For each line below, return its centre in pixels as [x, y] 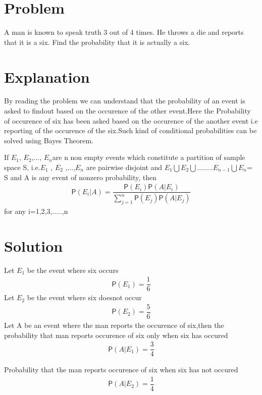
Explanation [47, 76]
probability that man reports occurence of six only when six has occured [116, 335]
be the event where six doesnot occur [84, 297]
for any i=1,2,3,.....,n [36, 211]
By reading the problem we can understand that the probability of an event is [125, 101]
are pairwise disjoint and [124, 167]
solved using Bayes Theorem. [49, 140]
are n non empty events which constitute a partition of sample [149, 157]
